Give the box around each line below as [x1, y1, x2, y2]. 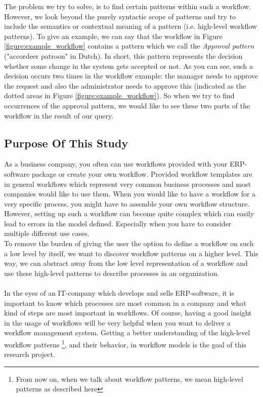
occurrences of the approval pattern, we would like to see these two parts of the [4, 100, 250, 110]
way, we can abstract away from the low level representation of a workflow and [4, 258, 248, 268]
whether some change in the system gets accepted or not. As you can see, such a [4, 60, 253, 71]
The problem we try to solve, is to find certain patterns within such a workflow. [4, 1, 251, 11]
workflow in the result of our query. [4, 110, 114, 121]
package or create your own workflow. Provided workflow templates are [31, 168, 252, 179]
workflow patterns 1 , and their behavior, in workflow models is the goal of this [4, 338, 246, 349]
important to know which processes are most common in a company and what [4, 297, 246, 308]
